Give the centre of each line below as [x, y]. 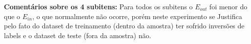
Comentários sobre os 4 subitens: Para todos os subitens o [98, 6]
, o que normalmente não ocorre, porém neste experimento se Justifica [137, 16]
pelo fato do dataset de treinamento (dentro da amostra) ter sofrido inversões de [124, 26]
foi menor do [228, 6]
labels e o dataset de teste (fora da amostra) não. [78, 35]
